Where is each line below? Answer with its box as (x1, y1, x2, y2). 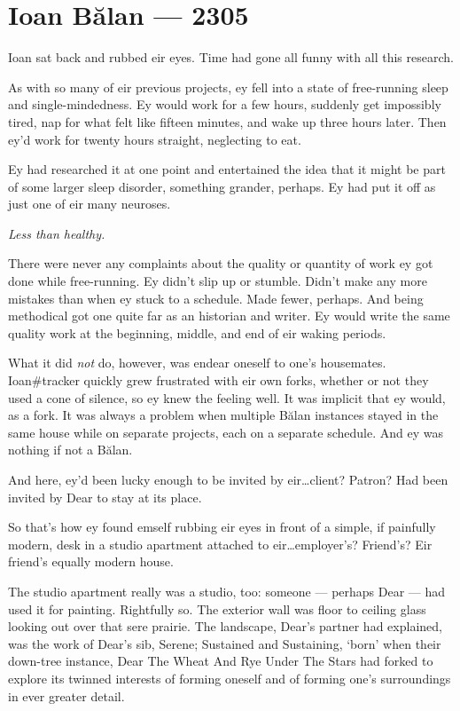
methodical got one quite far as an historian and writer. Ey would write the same (8, 306, 450, 325)
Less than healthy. (8, 224, 105, 242)
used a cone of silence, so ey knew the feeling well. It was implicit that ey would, (8, 388, 446, 407)
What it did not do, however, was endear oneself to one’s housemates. (8, 353, 386, 372)
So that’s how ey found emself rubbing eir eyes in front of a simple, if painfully (8, 517, 436, 536)
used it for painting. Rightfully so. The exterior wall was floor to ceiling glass (8, 599, 426, 618)
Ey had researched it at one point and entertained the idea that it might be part (8, 160, 446, 178)
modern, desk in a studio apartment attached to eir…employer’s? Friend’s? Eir (8, 534, 433, 553)
